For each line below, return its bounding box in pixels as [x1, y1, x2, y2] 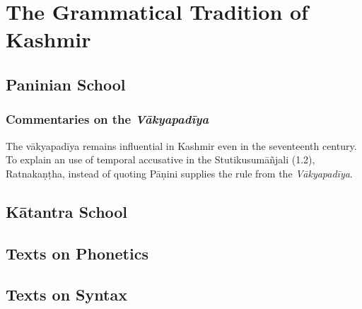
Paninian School [6, 73, 126, 95]
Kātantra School [6, 200, 128, 222]
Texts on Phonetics [6, 242, 148, 264]
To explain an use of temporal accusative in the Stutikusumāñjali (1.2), [6, 152, 315, 167]
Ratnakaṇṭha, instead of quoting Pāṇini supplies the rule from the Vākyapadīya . [6, 165, 353, 180]
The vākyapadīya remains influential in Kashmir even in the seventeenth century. [6, 138, 357, 153]
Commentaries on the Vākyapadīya [6, 110, 209, 128]
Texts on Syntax [6, 284, 127, 305]
